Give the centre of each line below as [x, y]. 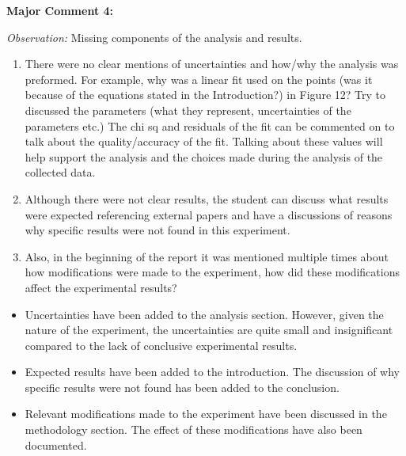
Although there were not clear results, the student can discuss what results [207, 198]
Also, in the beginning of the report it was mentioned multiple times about [207, 256]
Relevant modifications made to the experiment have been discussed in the [206, 414]
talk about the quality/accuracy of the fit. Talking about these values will [204, 141]
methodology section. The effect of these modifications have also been [194, 429]
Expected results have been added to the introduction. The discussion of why [212, 372]
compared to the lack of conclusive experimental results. [161, 345]
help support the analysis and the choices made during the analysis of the [204, 156]
